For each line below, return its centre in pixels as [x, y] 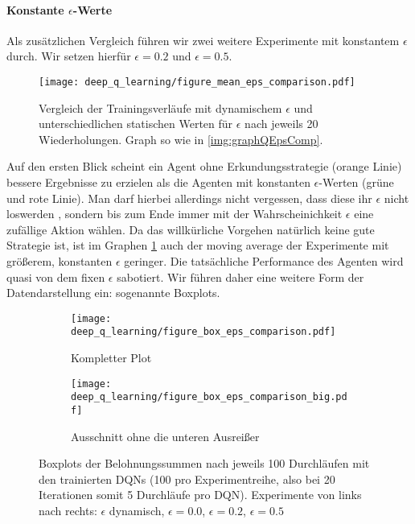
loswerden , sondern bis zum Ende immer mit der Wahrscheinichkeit [175, 214]
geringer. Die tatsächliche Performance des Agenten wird [264, 260]
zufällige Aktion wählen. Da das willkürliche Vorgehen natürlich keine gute [191, 229]
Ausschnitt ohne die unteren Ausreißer [165, 436]
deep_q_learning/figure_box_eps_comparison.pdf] [203, 332]
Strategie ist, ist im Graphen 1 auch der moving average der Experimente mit [198, 245]
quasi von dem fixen [56, 276]
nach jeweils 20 [281, 124]
